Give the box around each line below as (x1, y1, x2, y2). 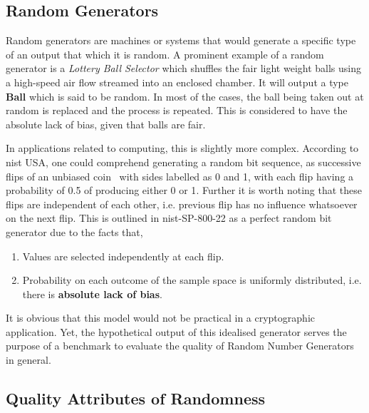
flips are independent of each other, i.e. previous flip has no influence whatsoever (6, 196, 358, 211)
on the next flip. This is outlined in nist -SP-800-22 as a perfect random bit (6, 210, 332, 225)
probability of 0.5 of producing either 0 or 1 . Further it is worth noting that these (6, 183, 363, 198)
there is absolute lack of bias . (22, 286, 162, 301)
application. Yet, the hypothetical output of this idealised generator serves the (6, 324, 347, 339)
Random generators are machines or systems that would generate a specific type (6, 33, 356, 48)
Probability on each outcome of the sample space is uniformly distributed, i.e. (22, 272, 362, 287)
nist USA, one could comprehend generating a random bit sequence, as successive (6, 154, 361, 169)
